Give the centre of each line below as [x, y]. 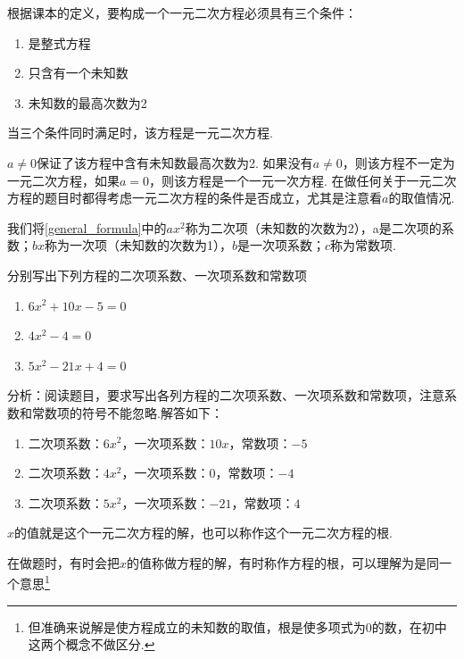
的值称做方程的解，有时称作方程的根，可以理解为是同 [283, 562]
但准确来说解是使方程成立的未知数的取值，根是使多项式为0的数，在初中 [237, 626]
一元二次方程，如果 [63, 180]
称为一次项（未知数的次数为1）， [139, 245]
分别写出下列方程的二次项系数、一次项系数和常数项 [157, 275]
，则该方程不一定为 [398, 162]
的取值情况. [422, 198]
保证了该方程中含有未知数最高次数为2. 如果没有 [175, 162]
